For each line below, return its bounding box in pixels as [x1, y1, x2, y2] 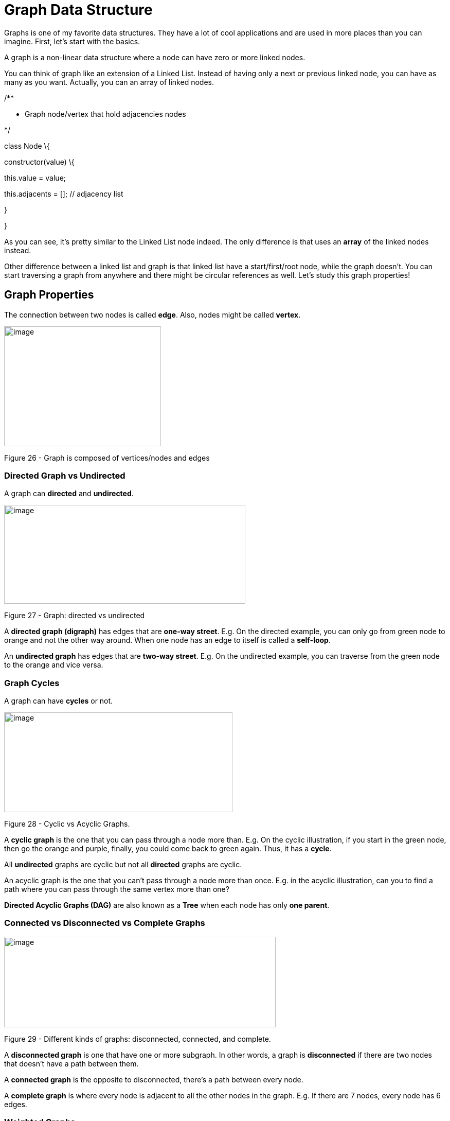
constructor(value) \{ [4, 157, 75, 166]
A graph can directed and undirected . [4, 489, 134, 498]
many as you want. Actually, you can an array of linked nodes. [4, 77, 214, 86]
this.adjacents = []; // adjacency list [4, 189, 123, 198]
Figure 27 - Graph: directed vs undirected [4, 611, 145, 620]
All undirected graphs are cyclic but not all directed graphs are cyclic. [4, 860, 242, 869]
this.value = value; [4, 173, 66, 182]
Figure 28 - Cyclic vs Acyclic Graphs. [4, 819, 130, 829]
